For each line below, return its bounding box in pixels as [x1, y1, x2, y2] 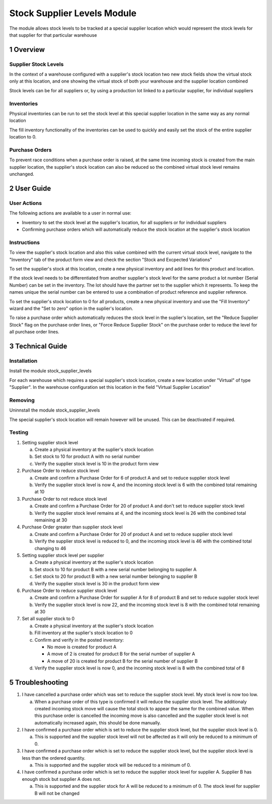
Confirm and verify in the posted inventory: [34, 637, 124, 643]
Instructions [9, 239, 40, 246]
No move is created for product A [47, 644, 117, 650]
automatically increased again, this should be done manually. [34, 719, 161, 725]
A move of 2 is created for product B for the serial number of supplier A [47, 651, 195, 657]
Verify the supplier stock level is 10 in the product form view [34, 460, 159, 466]
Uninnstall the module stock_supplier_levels [9, 407, 100, 413]
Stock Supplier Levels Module [9, 8, 137, 19]
